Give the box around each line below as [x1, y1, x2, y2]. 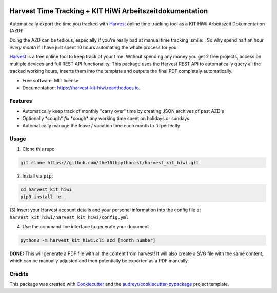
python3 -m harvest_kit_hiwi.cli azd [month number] [20, 237, 156, 243]
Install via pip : [22, 172, 53, 179]
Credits [9, 270, 28, 277]
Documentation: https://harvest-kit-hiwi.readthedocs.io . [22, 85, 141, 91]
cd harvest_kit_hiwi [20, 186, 72, 192]
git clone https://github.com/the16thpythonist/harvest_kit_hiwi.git [20, 160, 199, 165]
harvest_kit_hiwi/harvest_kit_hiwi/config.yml [9, 214, 129, 220]
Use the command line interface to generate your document [22, 223, 149, 229]
